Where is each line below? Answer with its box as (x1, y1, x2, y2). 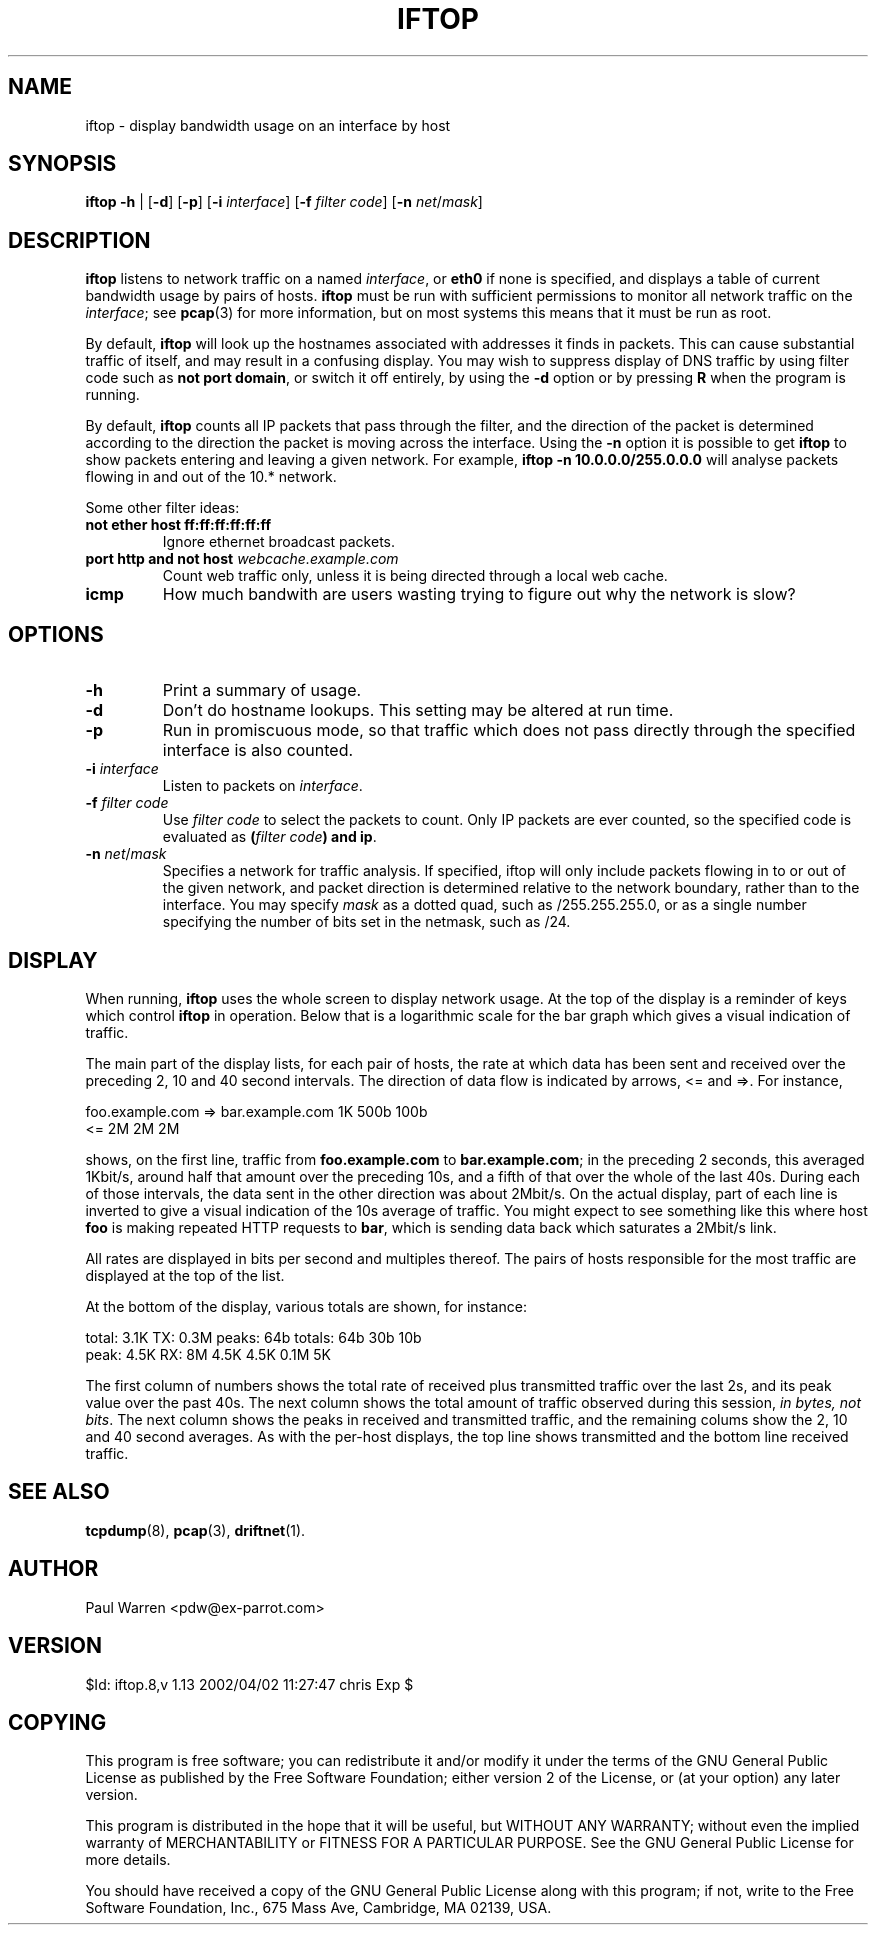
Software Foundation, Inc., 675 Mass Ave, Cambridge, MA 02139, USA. (85, 1899, 552, 1917)
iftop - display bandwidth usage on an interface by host (85, 116, 451, 134)
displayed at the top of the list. (85, 1266, 285, 1284)
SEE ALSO (8, 1479, 110, 1505)
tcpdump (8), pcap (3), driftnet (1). (85, 1521, 306, 1539)
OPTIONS (8, 621, 104, 647)
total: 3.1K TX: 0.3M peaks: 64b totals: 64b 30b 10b (85, 1328, 422, 1346)
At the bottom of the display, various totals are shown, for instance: (85, 1297, 527, 1315)
